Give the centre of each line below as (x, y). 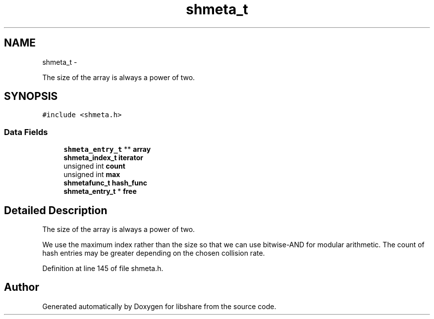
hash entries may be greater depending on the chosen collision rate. (154, 253)
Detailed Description (56, 210)
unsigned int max (92, 175)
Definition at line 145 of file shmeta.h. (103, 269)
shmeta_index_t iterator (103, 158)
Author (22, 287)
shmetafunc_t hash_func (106, 183)
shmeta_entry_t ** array (107, 149)
